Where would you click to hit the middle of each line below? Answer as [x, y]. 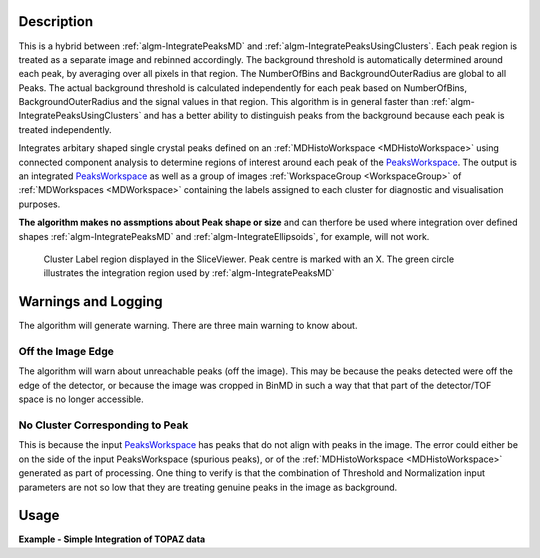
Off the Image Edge [66, 352]
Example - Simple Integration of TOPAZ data [112, 539]
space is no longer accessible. [81, 399]
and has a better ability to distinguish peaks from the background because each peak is [324, 116]
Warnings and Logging [91, 301]
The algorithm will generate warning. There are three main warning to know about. [188, 326]
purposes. [39, 204]
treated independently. [65, 129]
